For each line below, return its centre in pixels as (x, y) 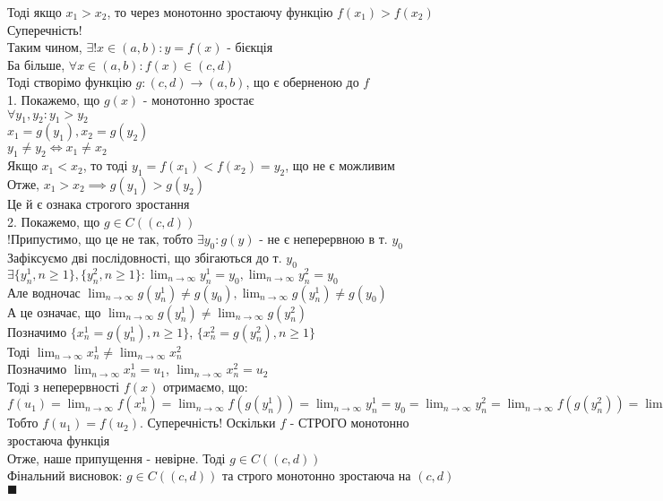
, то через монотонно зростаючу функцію (220, 12)
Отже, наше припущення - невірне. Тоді (116, 458)
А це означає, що (54, 311)
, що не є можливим (340, 165)
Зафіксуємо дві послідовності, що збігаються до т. (145, 257)
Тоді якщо (34, 12)
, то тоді (105, 165)
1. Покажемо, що (54, 99)
